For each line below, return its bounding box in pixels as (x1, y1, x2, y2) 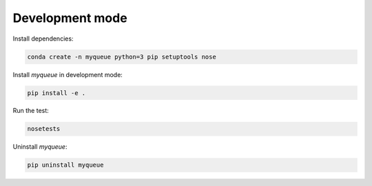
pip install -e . (27, 89, 86, 96)
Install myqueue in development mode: (12, 70, 123, 79)
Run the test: (12, 107, 50, 115)
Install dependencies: (12, 34, 74, 43)
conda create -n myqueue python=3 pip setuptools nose (27, 52, 216, 61)
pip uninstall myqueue (27, 161, 104, 169)
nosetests (27, 125, 61, 133)
